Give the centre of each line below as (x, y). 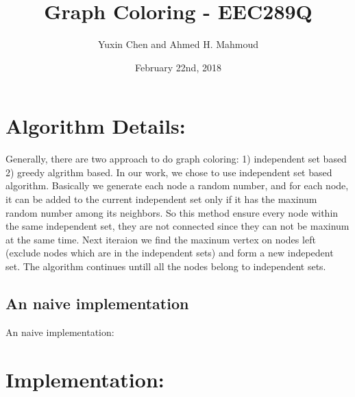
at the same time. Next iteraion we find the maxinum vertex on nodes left (161, 239)
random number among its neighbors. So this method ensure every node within (172, 212)
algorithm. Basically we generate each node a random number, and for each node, (177, 185)
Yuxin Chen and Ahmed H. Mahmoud (178, 44)
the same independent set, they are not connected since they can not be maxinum (177, 226)
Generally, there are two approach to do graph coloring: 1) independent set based (176, 159)
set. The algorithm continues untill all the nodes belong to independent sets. (166, 266)
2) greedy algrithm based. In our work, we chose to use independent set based (169, 172)
